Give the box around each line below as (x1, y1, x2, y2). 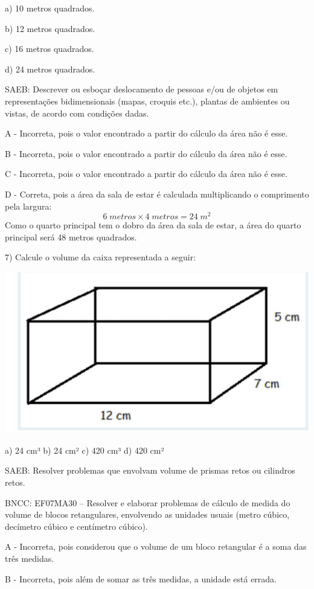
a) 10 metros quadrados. (5, 2, 95, 14)
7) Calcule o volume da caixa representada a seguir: (5, 251, 196, 263)
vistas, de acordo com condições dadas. (5, 106, 149, 119)
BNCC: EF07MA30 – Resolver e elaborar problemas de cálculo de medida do (5, 496, 290, 509)
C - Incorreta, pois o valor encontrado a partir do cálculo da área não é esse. (5, 167, 287, 180)
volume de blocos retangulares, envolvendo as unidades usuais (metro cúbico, (5, 508, 290, 521)
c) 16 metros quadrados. (5, 42, 94, 55)
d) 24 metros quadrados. (5, 62, 95, 75)
